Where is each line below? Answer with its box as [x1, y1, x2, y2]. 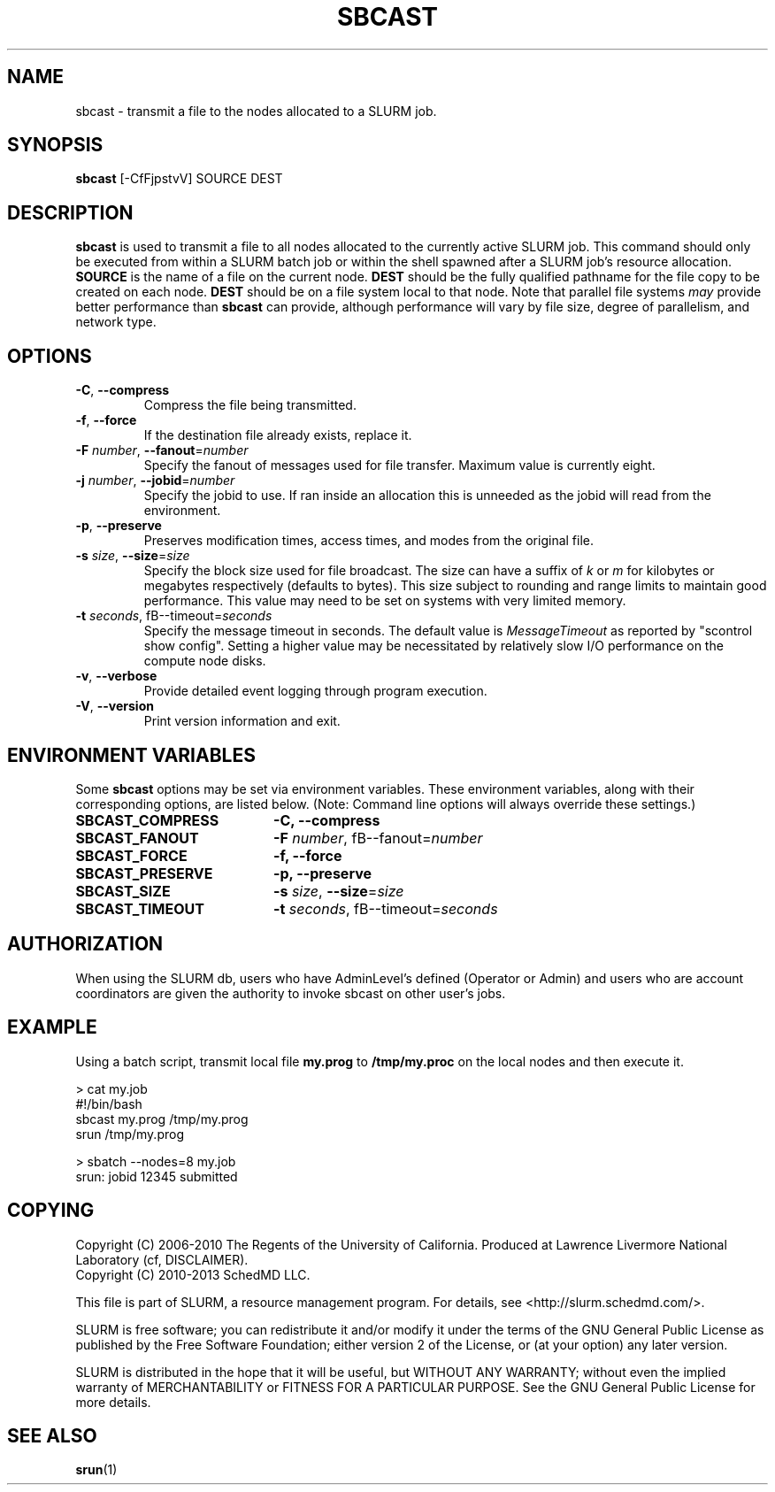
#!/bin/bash [75, 1096, 142, 1111]
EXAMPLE [7, 1016, 97, 1039]
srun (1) [75, 1462, 118, 1478]
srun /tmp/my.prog [75, 1126, 184, 1142]
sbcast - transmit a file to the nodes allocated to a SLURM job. [75, 103, 437, 119]
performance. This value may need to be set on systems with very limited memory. [143, 593, 626, 609]
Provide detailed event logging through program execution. [143, 683, 487, 699]
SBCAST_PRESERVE [75, 864, 213, 882]
